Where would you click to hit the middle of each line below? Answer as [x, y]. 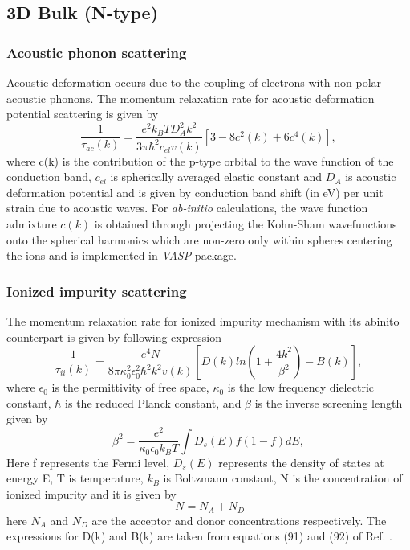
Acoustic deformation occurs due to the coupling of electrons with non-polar [194, 82]
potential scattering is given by [83, 114]
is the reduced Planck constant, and [153, 402]
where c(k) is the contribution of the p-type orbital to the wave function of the [200, 160]
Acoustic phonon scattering [97, 52]
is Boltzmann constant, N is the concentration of [283, 478]
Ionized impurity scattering [97, 291]
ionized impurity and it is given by [91, 493]
